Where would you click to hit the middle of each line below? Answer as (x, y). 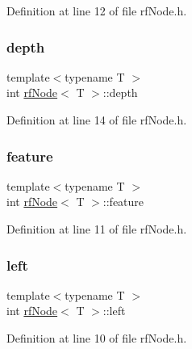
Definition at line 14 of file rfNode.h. (97, 120)
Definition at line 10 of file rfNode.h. (97, 338)
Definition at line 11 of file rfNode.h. (97, 229)
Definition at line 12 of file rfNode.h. (97, 11)
